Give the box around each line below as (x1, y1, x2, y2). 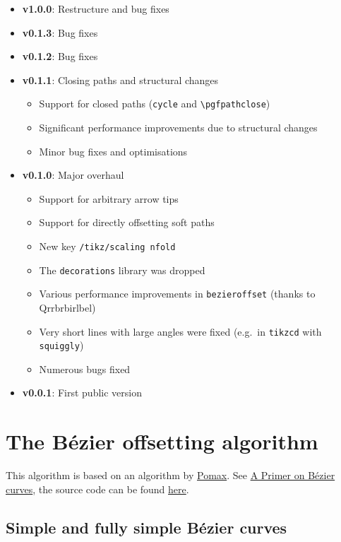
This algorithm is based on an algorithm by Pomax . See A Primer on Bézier (6, 468, 335, 483)
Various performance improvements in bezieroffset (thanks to (39, 286, 316, 301)
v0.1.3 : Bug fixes (22, 25, 98, 40)
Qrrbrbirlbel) (39, 300, 96, 314)
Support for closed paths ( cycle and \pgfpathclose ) (39, 96, 270, 111)
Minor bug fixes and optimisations (39, 143, 188, 158)
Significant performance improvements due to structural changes (39, 120, 318, 135)
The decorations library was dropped (39, 262, 205, 277)
